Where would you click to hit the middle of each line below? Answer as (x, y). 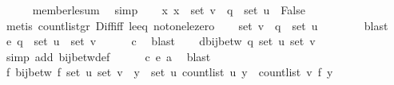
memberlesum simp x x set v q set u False (169, 10)
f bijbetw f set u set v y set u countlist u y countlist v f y (169, 72)
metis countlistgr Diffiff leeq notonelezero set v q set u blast (197, 25)
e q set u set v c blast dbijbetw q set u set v (161, 41)
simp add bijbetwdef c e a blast (108, 56)
